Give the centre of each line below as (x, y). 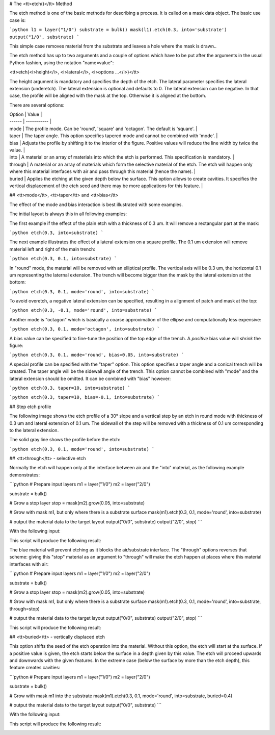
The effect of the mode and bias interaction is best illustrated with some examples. (96, 205)
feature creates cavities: (35, 668)
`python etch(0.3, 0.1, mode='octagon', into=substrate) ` (85, 329)
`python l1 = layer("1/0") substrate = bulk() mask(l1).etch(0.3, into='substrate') (118, 30)
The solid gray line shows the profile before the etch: (65, 440)
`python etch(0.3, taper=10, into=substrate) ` (70, 388)
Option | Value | (26, 114)
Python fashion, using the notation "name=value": (62, 62)
